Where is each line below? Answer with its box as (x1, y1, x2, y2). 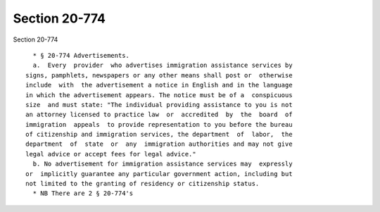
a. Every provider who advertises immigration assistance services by (32, 61, 293, 70)
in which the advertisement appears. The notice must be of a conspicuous (25, 91, 293, 99)
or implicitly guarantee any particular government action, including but (25, 170, 293, 177)
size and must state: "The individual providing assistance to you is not (25, 101, 293, 108)
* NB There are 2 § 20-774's (32, 189, 134, 197)
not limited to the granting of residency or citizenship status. (25, 180, 260, 188)
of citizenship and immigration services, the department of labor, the (25, 130, 293, 139)
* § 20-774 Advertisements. (32, 51, 130, 59)
